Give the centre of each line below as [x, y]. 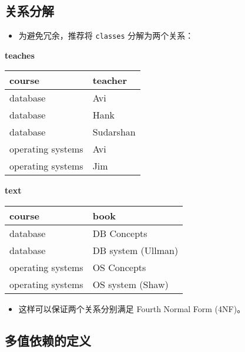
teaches [20, 55]
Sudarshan [114, 132]
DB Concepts [120, 233]
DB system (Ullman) [135, 251]
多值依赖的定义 [48, 341]
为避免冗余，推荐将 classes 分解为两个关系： [106, 35]
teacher [110, 80]
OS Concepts [119, 268]
